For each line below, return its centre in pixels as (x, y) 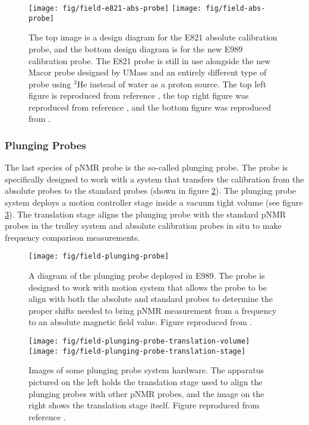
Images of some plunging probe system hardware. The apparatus (146, 370)
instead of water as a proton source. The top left (178, 84)
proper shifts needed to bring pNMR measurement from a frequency (153, 310)
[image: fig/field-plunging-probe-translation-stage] (137, 351)
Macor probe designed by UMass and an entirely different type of (148, 72)
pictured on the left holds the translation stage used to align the (146, 381)
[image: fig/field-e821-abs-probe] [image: (115, 8)
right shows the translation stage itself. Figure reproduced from (144, 405)
